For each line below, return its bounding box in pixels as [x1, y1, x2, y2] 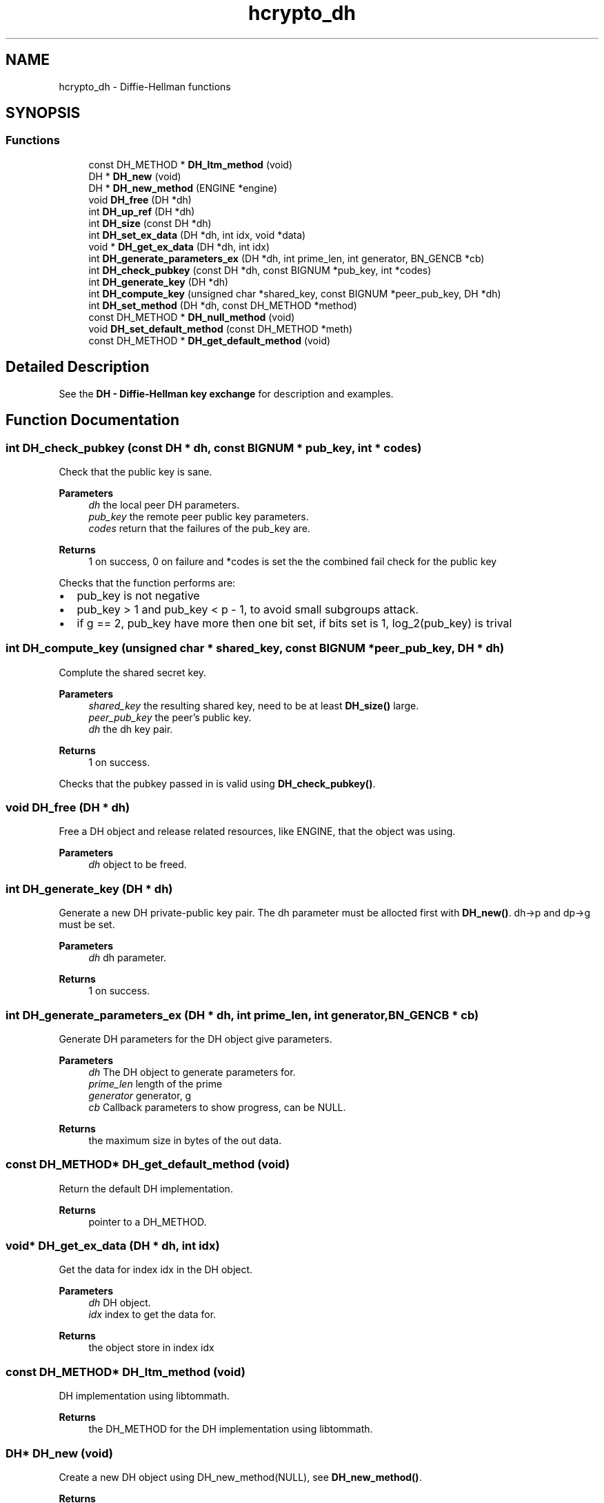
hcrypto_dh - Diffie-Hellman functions [59, 80, 231, 92]
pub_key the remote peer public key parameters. [88, 510, 309, 522]
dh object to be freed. [88, 858, 187, 871]
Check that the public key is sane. [59, 465, 212, 478]
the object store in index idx [88, 1342, 214, 1354]
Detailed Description [6, 358, 150, 376]
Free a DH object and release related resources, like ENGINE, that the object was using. [59, 825, 456, 838]
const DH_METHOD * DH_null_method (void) [88, 311, 295, 323]
